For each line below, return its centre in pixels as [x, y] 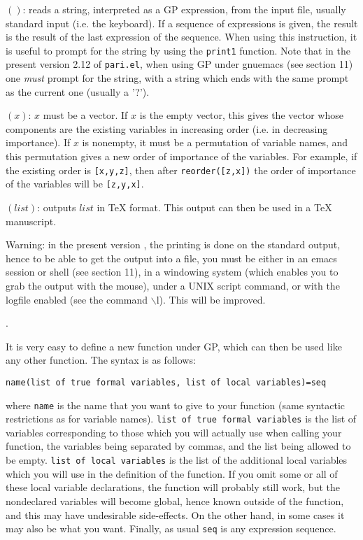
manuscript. [31, 221]
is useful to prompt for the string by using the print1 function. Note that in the [178, 50]
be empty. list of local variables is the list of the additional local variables [177, 460]
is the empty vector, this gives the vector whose [241, 115]
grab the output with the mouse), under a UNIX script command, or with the [173, 285]
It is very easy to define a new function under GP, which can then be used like [174, 346]
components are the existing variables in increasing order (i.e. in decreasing [167, 128]
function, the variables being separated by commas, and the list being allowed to [178, 446]
